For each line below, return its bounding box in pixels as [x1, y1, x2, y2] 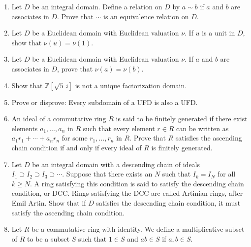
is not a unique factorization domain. [75, 80, 187, 90]
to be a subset [27, 233, 70, 244]
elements [11, 123, 38, 133]
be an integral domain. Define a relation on [32, 1, 162, 11]
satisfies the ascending [175, 133, 242, 143]
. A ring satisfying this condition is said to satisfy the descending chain [30, 178, 244, 188]
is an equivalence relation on [103, 11, 189, 21]
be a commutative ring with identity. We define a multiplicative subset [31, 224, 245, 234]
